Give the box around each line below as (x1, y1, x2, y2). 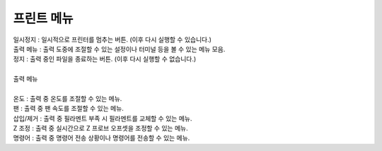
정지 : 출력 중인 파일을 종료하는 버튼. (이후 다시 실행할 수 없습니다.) (13, 55, 197, 64)
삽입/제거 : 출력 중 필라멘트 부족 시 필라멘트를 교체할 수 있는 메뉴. (13, 114, 192, 123)
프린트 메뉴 (13, 11, 74, 26)
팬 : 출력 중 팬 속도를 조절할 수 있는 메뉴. (13, 104, 124, 113)
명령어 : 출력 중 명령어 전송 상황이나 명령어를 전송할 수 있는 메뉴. (13, 134, 190, 143)
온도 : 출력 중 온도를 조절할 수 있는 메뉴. (13, 94, 122, 102)
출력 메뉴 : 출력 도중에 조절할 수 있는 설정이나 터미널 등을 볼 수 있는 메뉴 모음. (13, 44, 226, 53)
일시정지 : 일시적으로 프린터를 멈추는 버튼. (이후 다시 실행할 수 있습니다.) (13, 35, 212, 44)
